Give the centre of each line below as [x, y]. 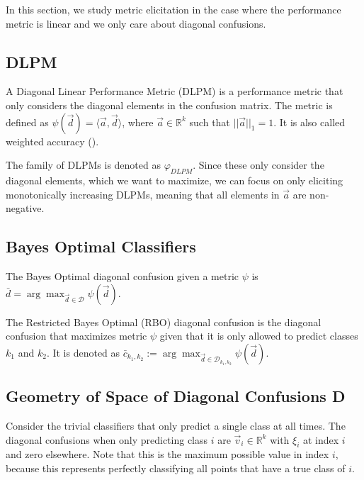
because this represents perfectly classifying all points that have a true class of [176, 468]
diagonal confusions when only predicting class [107, 439]
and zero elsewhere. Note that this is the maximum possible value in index [167, 454]
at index [321, 439]
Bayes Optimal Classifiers [101, 246]
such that [210, 122]
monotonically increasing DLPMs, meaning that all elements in [143, 194]
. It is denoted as [83, 352]
